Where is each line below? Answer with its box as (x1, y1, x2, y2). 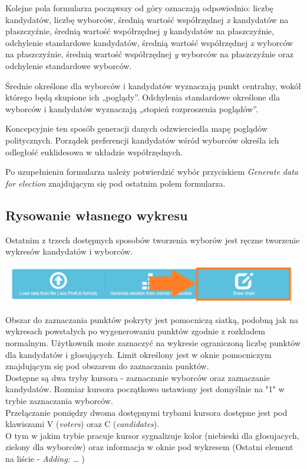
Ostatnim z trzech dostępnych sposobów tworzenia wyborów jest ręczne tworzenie (5, 233, 300, 246)
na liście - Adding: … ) (5, 452, 85, 464)
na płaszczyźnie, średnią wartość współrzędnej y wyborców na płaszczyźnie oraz (5, 48, 293, 60)
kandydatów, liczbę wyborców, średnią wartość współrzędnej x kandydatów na (5, 13, 289, 25)
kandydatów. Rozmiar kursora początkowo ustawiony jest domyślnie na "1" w (5, 383, 285, 395)
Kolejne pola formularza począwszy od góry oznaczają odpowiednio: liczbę (5, 2, 273, 14)
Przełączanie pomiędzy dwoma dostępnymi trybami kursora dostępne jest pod (5, 406, 288, 418)
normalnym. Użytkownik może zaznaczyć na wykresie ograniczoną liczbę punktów (5, 336, 301, 349)
